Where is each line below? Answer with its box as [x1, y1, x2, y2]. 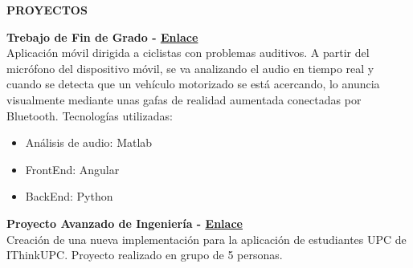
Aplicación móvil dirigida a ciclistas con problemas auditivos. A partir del [6, 44, 370, 61]
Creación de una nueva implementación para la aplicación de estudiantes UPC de [6, 230, 407, 247]
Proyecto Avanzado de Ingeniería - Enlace [6, 214, 243, 231]
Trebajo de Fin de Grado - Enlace [6, 28, 198, 45]
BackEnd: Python [25, 188, 113, 205]
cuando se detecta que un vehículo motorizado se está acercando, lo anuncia [6, 75, 380, 92]
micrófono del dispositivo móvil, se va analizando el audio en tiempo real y [6, 59, 374, 76]
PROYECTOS [6, 2, 88, 18]
